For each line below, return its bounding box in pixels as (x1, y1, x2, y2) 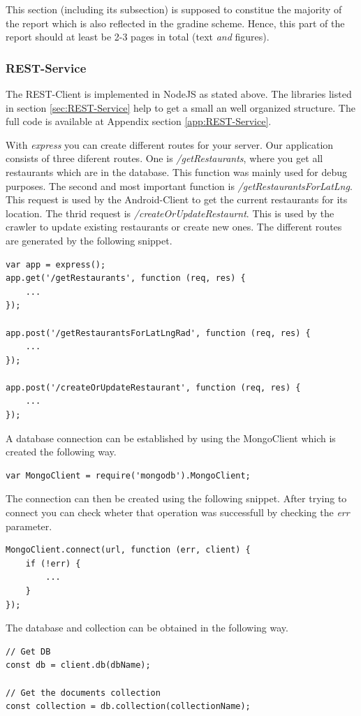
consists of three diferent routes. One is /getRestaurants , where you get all (6, 151, 323, 166)
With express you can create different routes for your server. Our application (6, 137, 334, 152)
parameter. (6, 518, 52, 533)
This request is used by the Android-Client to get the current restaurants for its (6, 192, 348, 207)
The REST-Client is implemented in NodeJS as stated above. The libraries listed (6, 87, 352, 101)
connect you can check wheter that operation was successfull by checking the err (6, 505, 350, 520)
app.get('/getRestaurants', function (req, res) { (6, 273, 246, 284)
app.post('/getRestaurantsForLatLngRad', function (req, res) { (6, 328, 311, 338)
